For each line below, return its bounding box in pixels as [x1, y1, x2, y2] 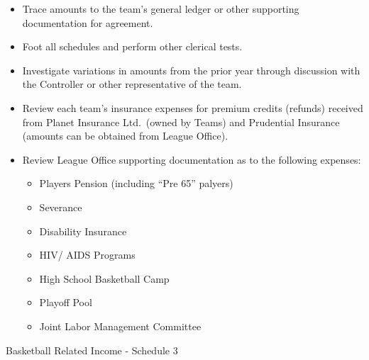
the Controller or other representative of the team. [22, 77, 242, 91]
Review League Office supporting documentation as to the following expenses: [22, 152, 361, 167]
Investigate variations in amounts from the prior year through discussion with [22, 62, 360, 77]
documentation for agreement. [22, 15, 153, 30]
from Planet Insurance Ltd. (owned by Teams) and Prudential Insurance [22, 114, 340, 129]
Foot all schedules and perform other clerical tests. [22, 39, 243, 54]
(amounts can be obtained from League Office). [22, 128, 228, 143]
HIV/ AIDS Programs [39, 247, 136, 262]
